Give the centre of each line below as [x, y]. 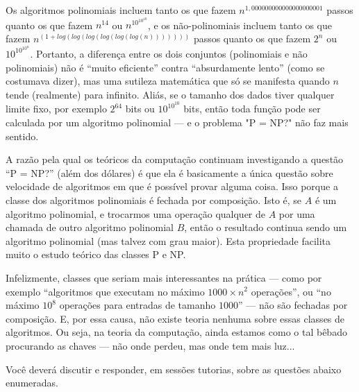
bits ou [140, 109]
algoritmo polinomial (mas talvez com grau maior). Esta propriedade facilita [168, 240]
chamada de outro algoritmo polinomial [90, 227]
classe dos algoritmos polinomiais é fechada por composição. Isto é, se [154, 199]
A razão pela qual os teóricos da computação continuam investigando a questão [175, 159]
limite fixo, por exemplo [56, 109]
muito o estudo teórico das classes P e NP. [96, 254]
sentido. [22, 136]
